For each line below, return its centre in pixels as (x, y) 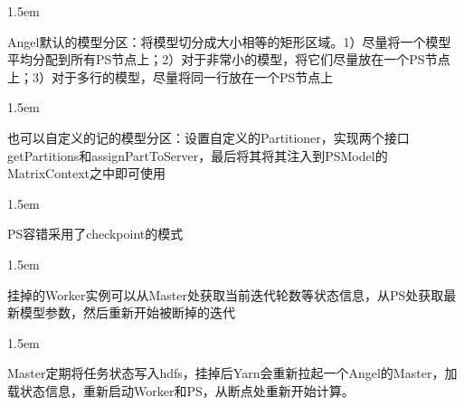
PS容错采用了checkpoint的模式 (95, 234)
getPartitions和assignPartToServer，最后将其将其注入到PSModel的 (198, 155)
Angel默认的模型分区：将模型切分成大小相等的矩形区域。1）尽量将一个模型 (229, 41)
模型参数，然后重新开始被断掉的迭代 (127, 312)
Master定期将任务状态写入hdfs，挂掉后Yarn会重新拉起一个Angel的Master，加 (232, 373)
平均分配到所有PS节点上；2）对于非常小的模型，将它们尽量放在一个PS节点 (229, 59)
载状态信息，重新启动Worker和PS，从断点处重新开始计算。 (181, 390)
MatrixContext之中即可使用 (87, 173)
